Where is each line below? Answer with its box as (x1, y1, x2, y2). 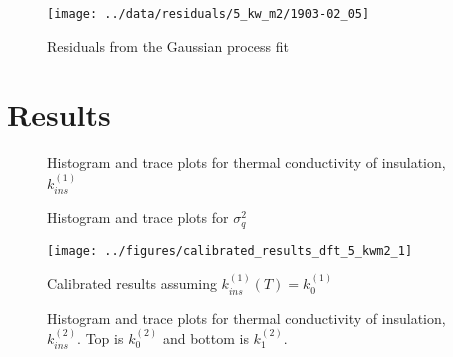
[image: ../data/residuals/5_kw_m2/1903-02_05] (47, 7, 370, 21)
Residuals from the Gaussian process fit (47, 35, 289, 56)
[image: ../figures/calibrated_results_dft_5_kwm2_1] (47, 243, 413, 258)
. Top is (77, 327, 124, 348)
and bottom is (162, 327, 249, 348)
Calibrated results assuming (47, 273, 217, 294)
